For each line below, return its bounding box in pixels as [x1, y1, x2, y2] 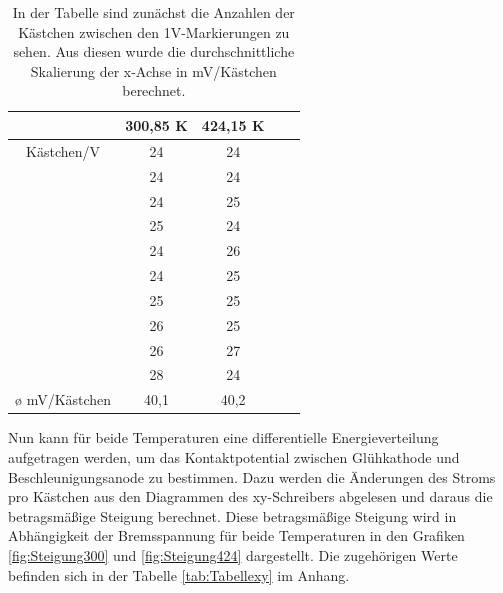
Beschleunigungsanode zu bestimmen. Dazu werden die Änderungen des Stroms [8, 466, 496, 487]
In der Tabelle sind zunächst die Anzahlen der [12, 2, 295, 22]
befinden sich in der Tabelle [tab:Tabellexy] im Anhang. [8, 564, 350, 585]
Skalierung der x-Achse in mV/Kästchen [30, 60, 277, 81]
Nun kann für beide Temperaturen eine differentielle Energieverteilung [8, 427, 439, 448]
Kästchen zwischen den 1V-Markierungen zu [18, 21, 290, 42]
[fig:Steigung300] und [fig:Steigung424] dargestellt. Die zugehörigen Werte [8, 544, 458, 565]
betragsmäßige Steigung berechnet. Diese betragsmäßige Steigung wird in [8, 505, 457, 526]
